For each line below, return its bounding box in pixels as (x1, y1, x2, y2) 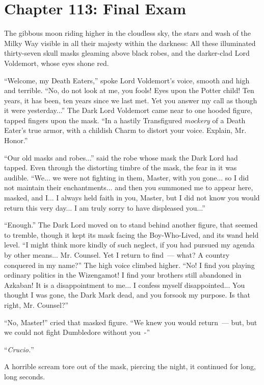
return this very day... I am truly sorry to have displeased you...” (4, 202, 205, 213)
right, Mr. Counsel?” (4, 299, 69, 310)
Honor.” (4, 135, 28, 146)
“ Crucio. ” (4, 344, 34, 354)
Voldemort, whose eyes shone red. (4, 57, 109, 68)
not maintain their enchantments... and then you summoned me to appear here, (4, 182, 253, 193)
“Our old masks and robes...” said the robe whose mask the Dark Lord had (4, 152, 238, 163)
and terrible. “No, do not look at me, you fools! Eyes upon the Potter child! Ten (4, 85, 254, 96)
